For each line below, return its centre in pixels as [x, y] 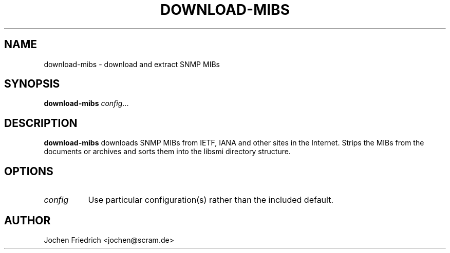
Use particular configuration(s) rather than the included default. [211, 200]
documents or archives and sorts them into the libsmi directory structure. [167, 152]
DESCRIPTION [41, 123]
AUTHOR [27, 220]
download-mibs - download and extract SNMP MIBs [132, 64]
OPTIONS [29, 171]
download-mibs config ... [86, 103]
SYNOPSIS [32, 84]
